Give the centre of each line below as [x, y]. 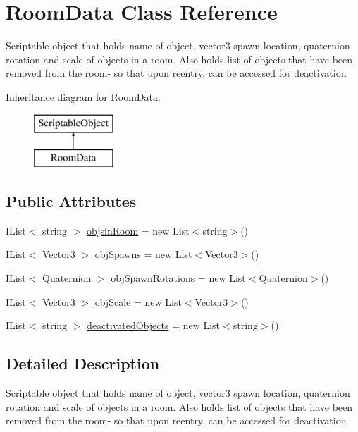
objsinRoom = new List [138, 230]
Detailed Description [83, 363]
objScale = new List [138, 301]
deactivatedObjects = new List [154, 325]
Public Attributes [71, 201]
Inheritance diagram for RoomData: [83, 96]
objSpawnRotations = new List [178, 278]
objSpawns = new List [143, 254]
